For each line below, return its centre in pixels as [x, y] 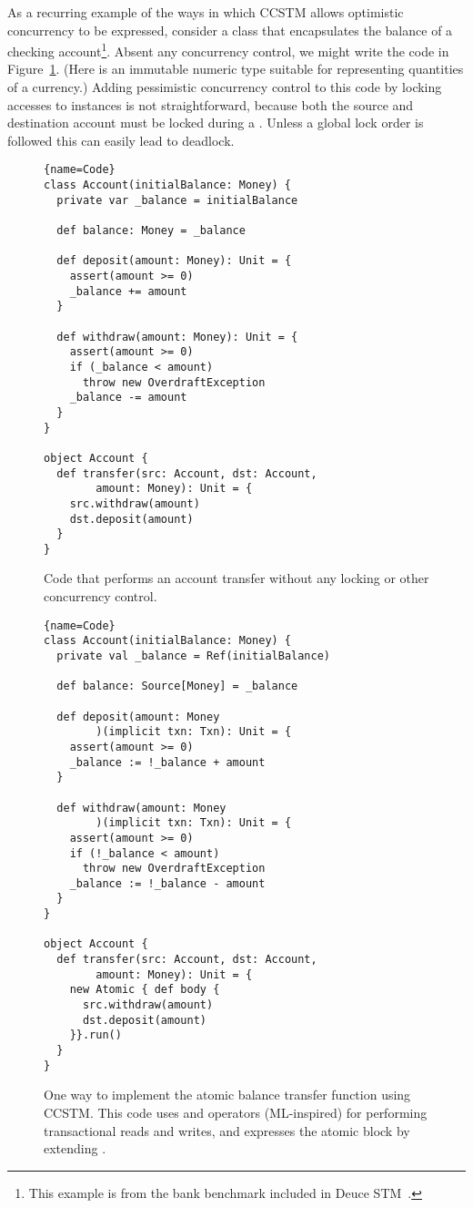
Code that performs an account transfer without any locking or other [236, 578]
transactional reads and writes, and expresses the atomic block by [227, 1130]
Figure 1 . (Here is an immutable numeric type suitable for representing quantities [236, 69]
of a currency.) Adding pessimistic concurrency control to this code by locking [225, 87]
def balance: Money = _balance [151, 231]
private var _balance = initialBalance [177, 200]
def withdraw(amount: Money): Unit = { [177, 337]
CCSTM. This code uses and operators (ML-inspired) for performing [236, 1112]
